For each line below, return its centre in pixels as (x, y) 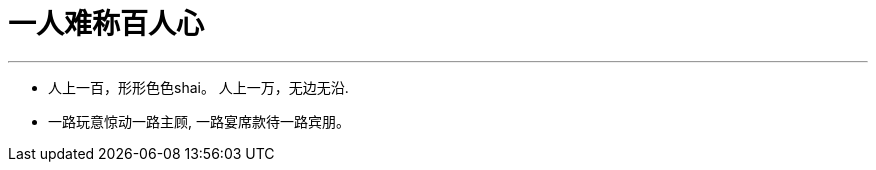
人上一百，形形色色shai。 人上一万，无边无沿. (198, 87)
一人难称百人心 (106, 24)
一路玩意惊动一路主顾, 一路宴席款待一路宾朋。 (199, 121)
